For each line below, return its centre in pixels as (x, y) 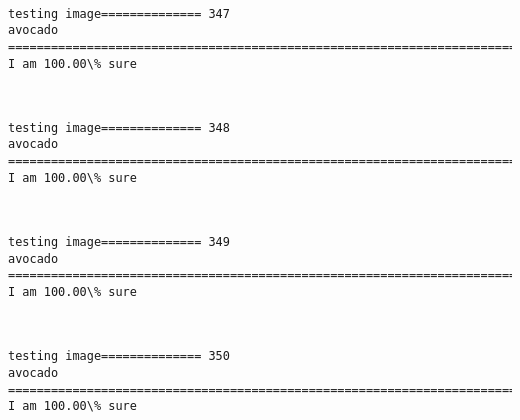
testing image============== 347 (119, 13)
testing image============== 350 (119, 356)
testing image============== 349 (119, 242)
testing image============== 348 (119, 127)
